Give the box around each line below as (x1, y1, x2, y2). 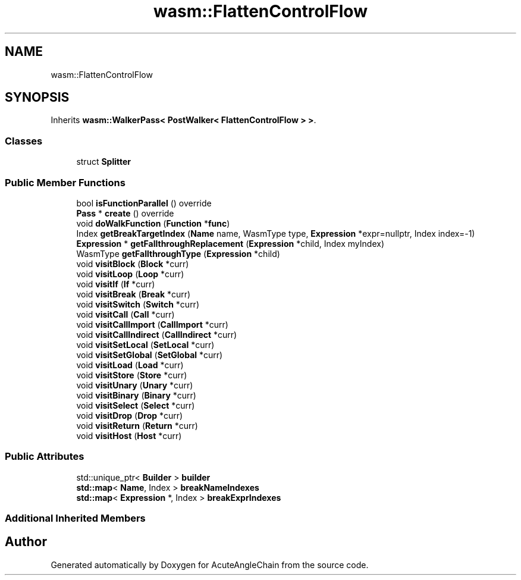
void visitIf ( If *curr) (76, 278, 155, 289)
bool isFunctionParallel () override (76, 197, 212, 208)
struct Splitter (76, 156, 131, 167)
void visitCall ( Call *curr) (76, 309, 175, 319)
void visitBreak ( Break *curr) (76, 289, 191, 299)
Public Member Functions (5, 176, 125, 189)
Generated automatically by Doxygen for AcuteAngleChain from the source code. (51, 559, 369, 570)
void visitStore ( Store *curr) (76, 369, 187, 380)
